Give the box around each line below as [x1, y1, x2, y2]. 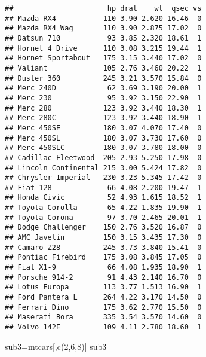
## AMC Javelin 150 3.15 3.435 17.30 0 [5, 233, 202, 242]
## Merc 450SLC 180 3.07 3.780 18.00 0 [5, 144, 202, 152]
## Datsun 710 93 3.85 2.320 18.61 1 [5, 33, 202, 42]
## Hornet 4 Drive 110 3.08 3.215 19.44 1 [5, 44, 202, 53]
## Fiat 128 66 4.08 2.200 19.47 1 [5, 183, 202, 192]
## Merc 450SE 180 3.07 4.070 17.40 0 [5, 123, 202, 132]
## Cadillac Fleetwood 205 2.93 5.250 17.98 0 [5, 153, 202, 162]
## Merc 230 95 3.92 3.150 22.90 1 [5, 93, 202, 102]
